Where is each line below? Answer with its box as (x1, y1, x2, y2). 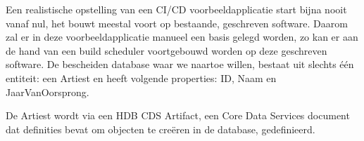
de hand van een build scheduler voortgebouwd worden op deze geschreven (6, 43, 327, 58)
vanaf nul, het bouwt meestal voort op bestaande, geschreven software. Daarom (6, 15, 348, 30)
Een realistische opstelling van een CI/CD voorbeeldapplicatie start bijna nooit (6, 2, 347, 16)
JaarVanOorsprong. (6, 84, 89, 99)
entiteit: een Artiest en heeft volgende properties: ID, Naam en (6, 70, 277, 85)
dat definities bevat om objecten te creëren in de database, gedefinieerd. (6, 121, 315, 136)
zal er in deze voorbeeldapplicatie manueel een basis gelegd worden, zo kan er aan (6, 29, 358, 44)
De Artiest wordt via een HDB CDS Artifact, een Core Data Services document (6, 108, 350, 123)
